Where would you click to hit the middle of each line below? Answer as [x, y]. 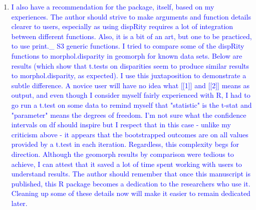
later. [19, 203]
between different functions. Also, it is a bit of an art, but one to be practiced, [132, 36]
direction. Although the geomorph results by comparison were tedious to [122, 154]
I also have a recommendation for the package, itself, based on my [113, 7]
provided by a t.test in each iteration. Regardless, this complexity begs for [125, 144]
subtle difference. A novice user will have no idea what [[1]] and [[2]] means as [130, 85]
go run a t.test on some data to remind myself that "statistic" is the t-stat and [132, 104]
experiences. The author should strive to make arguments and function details [131, 16]
